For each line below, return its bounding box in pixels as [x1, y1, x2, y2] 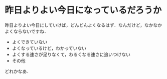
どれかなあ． [5, 68, 31, 74]
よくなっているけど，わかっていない [12, 45, 86, 51]
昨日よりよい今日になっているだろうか [5, 4, 162, 16]
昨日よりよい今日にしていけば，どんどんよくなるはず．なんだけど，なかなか [5, 22, 162, 28]
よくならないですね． [5, 28, 49, 34]
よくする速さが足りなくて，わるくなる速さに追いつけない [12, 51, 131, 57]
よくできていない [12, 38, 48, 45]
